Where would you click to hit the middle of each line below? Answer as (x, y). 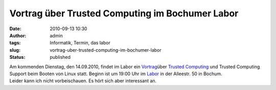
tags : (15, 43)
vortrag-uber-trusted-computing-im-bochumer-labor (106, 50)
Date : (15, 29)
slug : (15, 50)
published (60, 57)
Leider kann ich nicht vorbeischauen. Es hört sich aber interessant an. (83, 81)
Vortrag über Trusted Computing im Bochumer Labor (124, 13)
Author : (18, 35)
